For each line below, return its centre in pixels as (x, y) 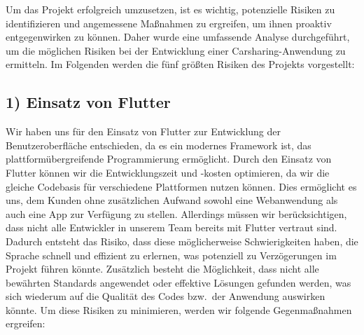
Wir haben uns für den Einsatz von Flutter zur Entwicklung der (143, 131)
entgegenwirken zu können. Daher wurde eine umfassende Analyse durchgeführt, (178, 37)
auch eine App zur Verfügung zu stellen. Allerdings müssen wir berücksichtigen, (176, 213)
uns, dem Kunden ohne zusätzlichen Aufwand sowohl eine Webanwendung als (172, 200)
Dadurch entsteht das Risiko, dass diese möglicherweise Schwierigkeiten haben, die (182, 241)
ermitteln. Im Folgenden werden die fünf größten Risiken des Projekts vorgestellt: (180, 64)
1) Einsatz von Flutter (88, 102)
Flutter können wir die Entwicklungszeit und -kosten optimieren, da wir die (168, 172)
